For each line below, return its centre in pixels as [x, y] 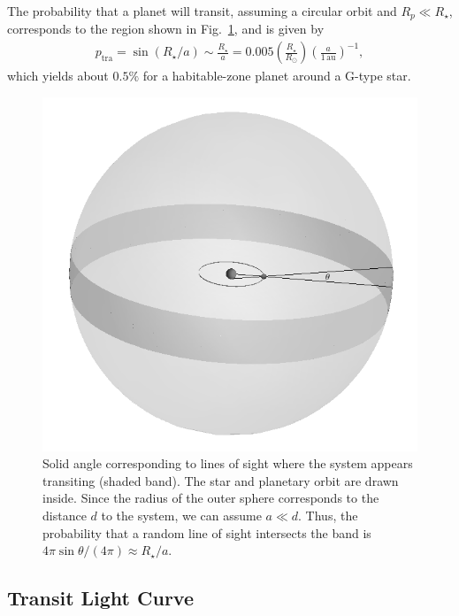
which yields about [58, 76]
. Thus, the [328, 516]
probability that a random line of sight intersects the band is [207, 532]
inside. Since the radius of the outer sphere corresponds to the [211, 498]
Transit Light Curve [101, 598]
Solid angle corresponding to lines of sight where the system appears [228, 463]
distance [65, 516]
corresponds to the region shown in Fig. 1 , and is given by [166, 29]
